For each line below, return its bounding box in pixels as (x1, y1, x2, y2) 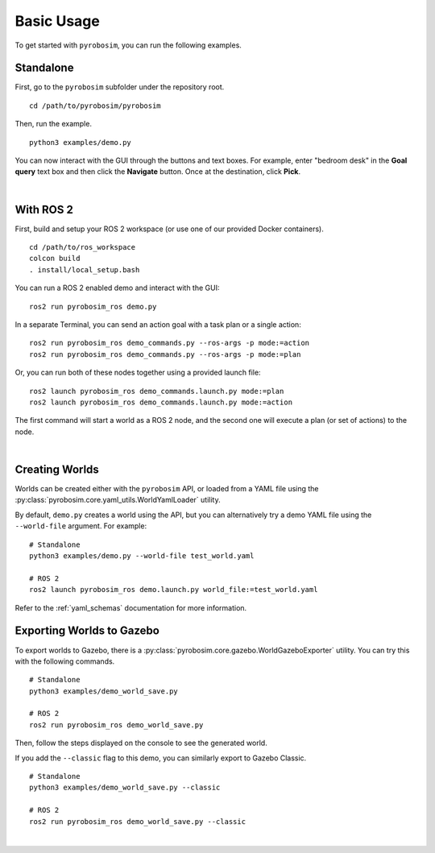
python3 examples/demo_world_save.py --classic (29, 783, 221, 793)
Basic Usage (14, 12, 100, 30)
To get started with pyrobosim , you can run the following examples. (14, 40, 242, 50)
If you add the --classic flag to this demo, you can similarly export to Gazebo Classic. (14, 753, 307, 763)
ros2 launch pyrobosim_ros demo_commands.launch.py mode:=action (29, 398, 293, 407)
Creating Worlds (14, 462, 100, 476)
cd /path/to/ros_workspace (29, 242, 136, 252)
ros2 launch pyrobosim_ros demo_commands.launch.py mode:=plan (29, 387, 284, 395)
